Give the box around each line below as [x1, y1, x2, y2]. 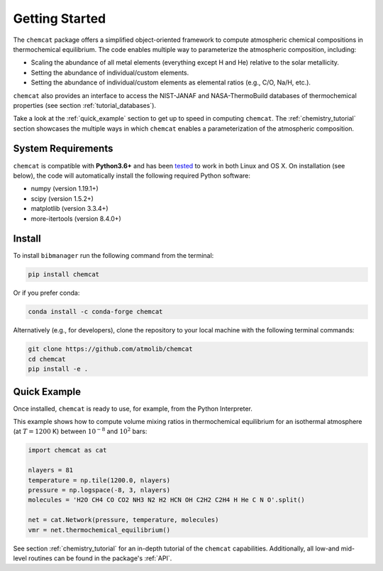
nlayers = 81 [28, 466, 74, 474]
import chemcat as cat [28, 446, 107, 455]
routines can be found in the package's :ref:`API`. [28, 554, 172, 562]
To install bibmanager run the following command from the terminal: [13, 251, 214, 260]
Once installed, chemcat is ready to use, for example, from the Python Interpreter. [13, 404, 253, 413]
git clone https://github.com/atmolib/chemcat [28, 345, 193, 353]
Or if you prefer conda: [13, 288, 80, 298]
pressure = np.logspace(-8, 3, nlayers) [28, 486, 170, 494]
